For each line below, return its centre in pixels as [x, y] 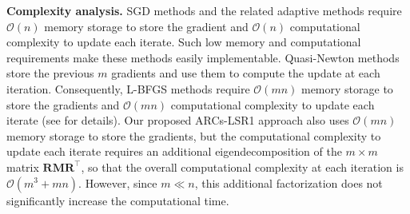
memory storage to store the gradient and [146, 26]
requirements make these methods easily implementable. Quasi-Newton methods [203, 57]
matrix [23, 166]
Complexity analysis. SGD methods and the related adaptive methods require [204, 10]
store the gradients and [63, 104]
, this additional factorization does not [289, 182]
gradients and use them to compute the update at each [246, 73]
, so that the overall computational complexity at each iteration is [242, 166]
